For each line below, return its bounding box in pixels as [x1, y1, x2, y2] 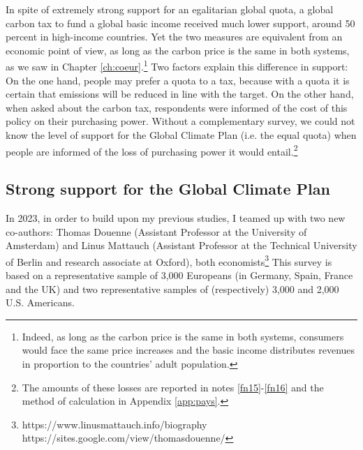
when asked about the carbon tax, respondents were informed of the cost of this [6, 100, 348, 114]
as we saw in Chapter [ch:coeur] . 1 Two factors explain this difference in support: [6, 57, 348, 74]
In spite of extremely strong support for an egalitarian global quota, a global [6, 2, 334, 16]
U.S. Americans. [6, 295, 75, 310]
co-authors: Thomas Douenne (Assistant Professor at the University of [6, 224, 307, 239]
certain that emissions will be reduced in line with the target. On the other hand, [6, 87, 354, 101]
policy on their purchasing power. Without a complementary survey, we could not [6, 114, 355, 128]
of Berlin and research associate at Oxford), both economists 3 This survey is [6, 252, 332, 269]
